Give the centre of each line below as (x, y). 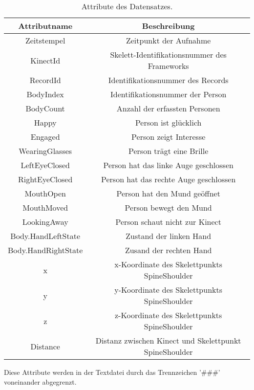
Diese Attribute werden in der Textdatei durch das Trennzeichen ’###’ (112, 372)
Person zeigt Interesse (169, 137)
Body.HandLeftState (45, 236)
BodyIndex (45, 94)
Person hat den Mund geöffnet (168, 193)
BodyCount (45, 108)
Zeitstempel (45, 40)
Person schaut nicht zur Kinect (168, 222)
